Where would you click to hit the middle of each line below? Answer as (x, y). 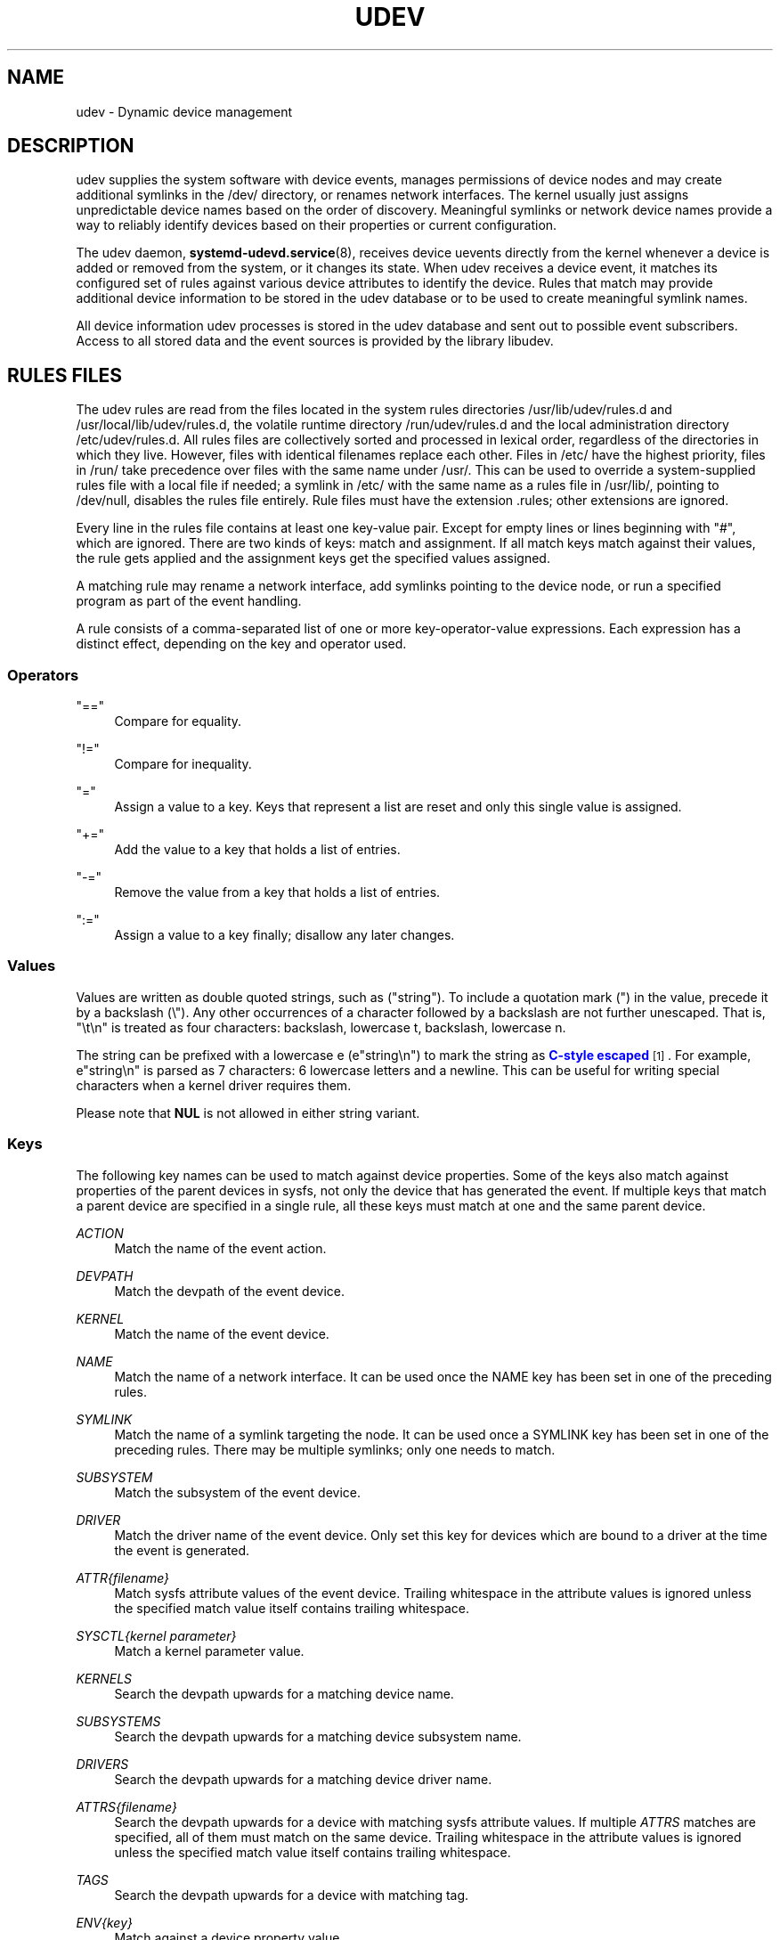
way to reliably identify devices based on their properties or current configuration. (317, 225)
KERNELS (104, 1678)
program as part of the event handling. (189, 601)
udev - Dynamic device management (184, 111)
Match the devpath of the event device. (230, 1291)
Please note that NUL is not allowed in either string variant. (248, 1113)
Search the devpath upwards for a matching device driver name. (303, 1779)
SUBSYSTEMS (118, 1721)
